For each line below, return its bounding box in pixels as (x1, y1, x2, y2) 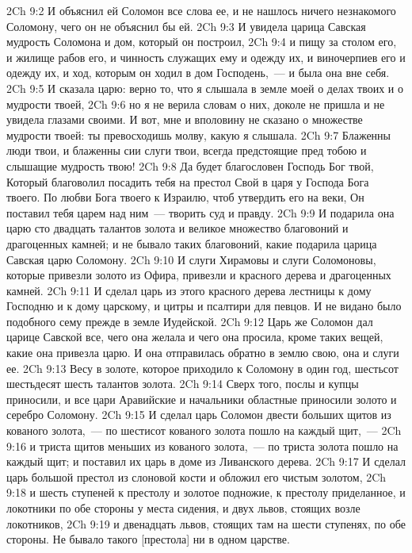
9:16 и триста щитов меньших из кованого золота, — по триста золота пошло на (6, 437, 399, 454)
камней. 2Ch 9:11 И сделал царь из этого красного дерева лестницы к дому (6, 282, 372, 298)
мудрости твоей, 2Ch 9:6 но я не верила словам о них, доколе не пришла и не (6, 95, 385, 112)
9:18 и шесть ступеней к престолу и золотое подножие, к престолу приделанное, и (6, 484, 406, 501)
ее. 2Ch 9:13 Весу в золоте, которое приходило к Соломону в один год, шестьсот (6, 359, 399, 376)
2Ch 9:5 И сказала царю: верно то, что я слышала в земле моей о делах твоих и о (6, 79, 403, 96)
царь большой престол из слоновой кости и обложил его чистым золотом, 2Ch (6, 468, 387, 485)
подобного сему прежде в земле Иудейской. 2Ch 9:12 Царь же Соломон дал (6, 313, 373, 329)
